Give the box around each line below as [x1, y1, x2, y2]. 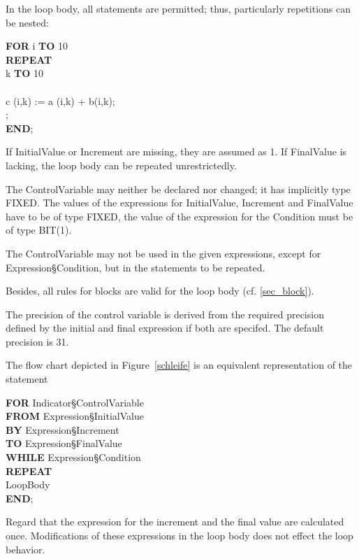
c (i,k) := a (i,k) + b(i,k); [6, 93, 115, 108]
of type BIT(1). [6, 222, 72, 237]
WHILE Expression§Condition [6, 450, 141, 465]
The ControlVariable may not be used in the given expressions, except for [6, 246, 321, 260]
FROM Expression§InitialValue [6, 409, 144, 423]
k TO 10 [6, 66, 44, 80]
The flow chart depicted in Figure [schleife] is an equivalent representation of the [6, 358, 353, 372]
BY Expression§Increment [6, 422, 119, 437]
